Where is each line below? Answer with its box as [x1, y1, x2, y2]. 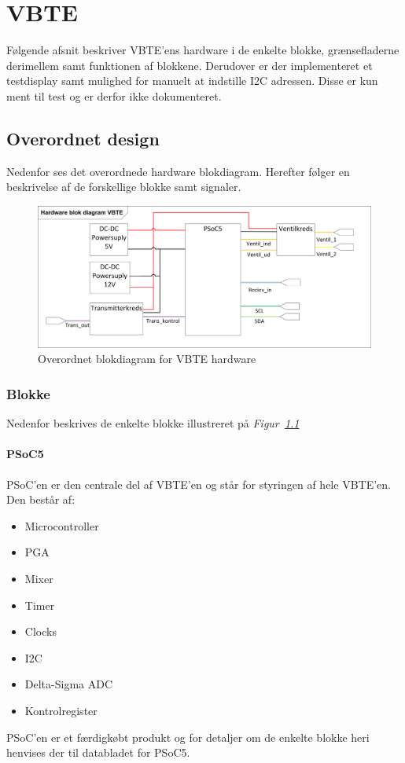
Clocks [24, 623, 57, 640]
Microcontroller [24, 517, 99, 534]
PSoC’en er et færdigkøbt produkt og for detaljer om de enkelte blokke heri [6, 728, 370, 745]
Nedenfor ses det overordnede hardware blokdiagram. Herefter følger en [6, 163, 350, 179]
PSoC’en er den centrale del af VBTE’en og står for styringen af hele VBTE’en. [6, 475, 391, 492]
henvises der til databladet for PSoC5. [6, 744, 190, 761]
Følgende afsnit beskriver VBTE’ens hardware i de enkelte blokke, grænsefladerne [6, 42, 399, 58]
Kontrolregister [24, 702, 98, 718]
